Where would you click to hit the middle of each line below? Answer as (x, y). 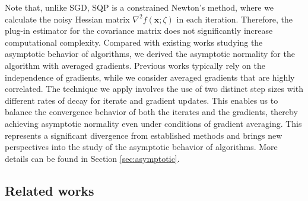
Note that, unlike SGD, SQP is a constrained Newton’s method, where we (139, 7)
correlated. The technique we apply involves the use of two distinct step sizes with (154, 89)
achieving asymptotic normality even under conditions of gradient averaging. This (153, 123)
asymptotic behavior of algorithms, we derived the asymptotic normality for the (150, 54)
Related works (50, 190)
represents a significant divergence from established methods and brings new (144, 135)
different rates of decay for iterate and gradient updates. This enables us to (142, 100)
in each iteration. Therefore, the (234, 19)
